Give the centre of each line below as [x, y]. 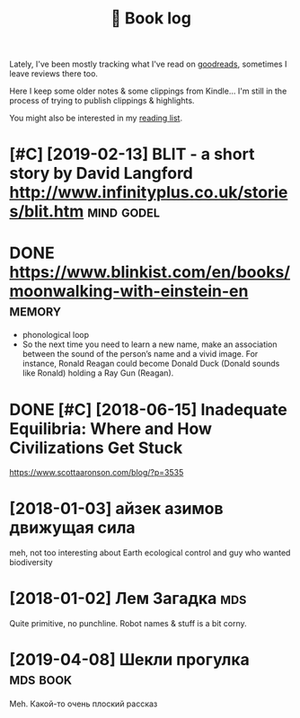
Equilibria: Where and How [111, 428]
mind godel [123, 212]
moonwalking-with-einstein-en [129, 291]
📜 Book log [151, 18]
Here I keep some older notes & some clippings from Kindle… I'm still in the [148, 91]
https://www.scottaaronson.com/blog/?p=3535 [97, 473]
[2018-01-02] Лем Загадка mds [128, 599]
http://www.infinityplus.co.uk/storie [149, 193]
